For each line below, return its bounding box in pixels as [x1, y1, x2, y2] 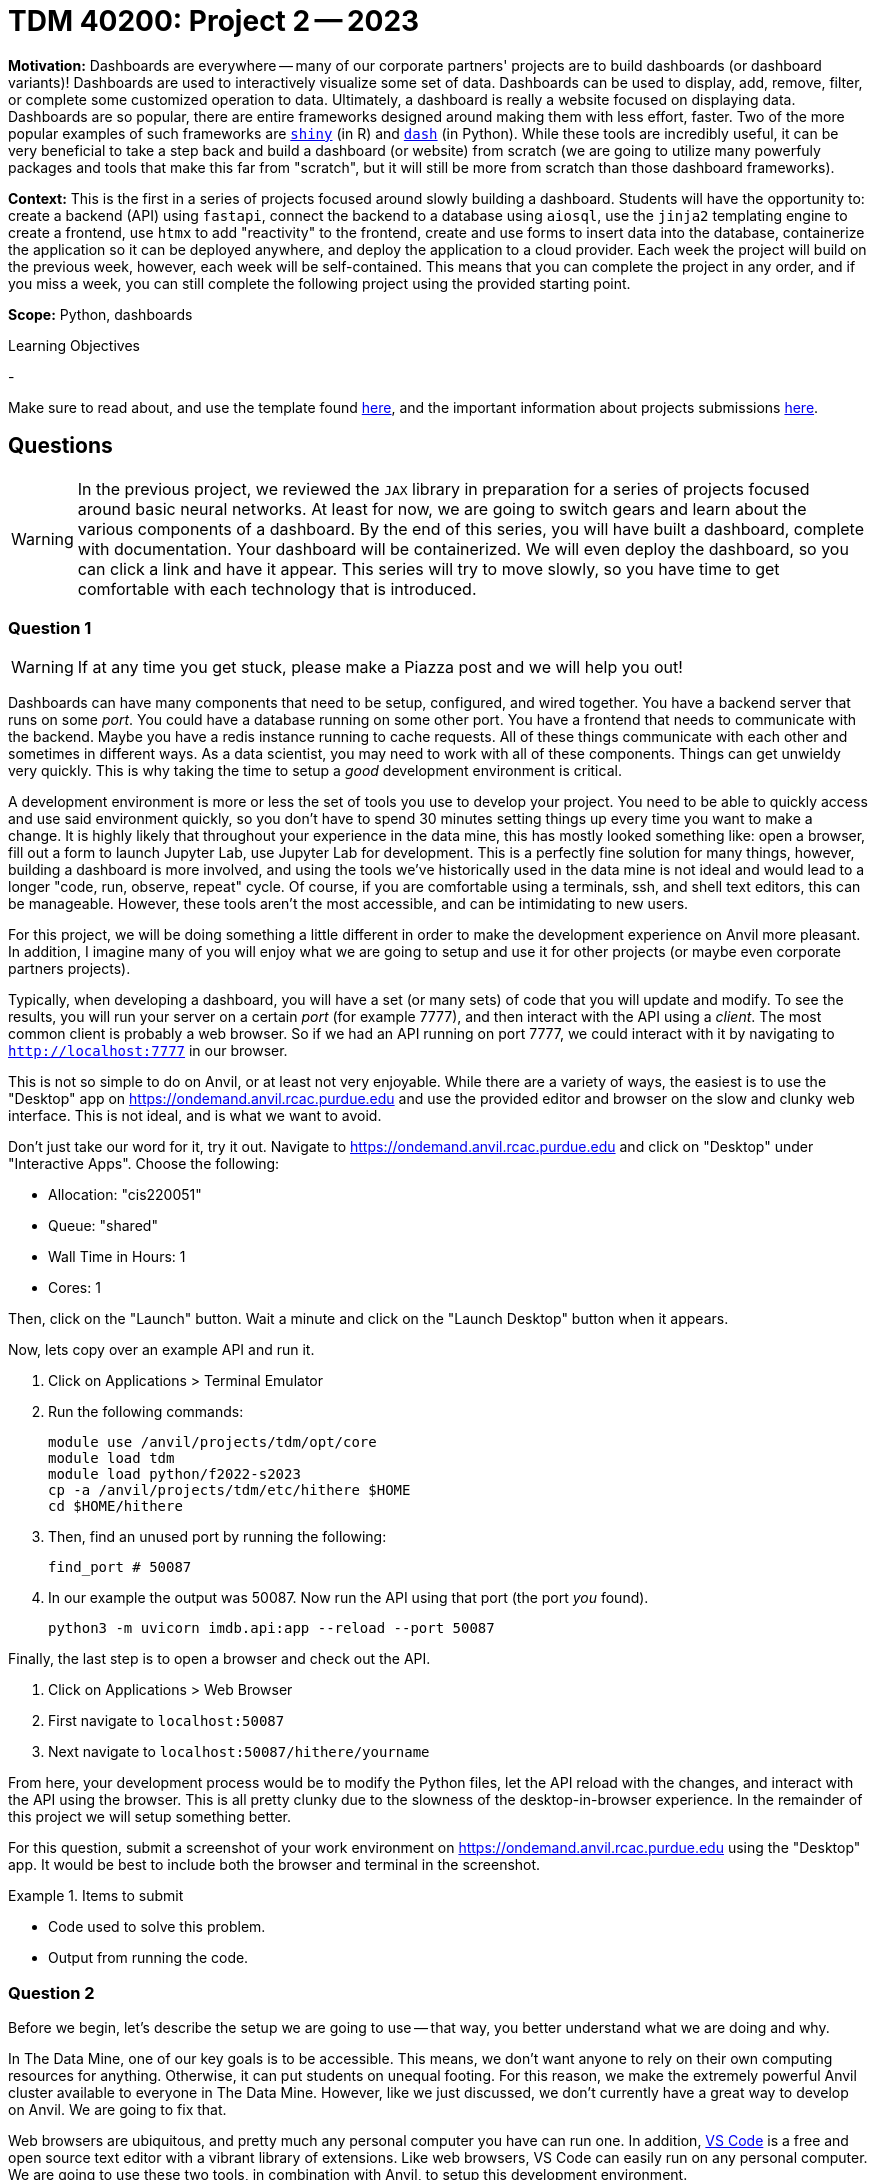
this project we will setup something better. [8, 1808, 292, 1826]
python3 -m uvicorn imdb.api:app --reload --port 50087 [48, 1620, 495, 1637]
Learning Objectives [8, 336, 140, 354]
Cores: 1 [48, 1279, 101, 1297]
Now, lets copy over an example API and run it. [8, 1341, 315, 1359]
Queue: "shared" [48, 1217, 158, 1235]
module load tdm [48, 1450, 175, 1467]
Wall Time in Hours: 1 [48, 1248, 186, 1266]
